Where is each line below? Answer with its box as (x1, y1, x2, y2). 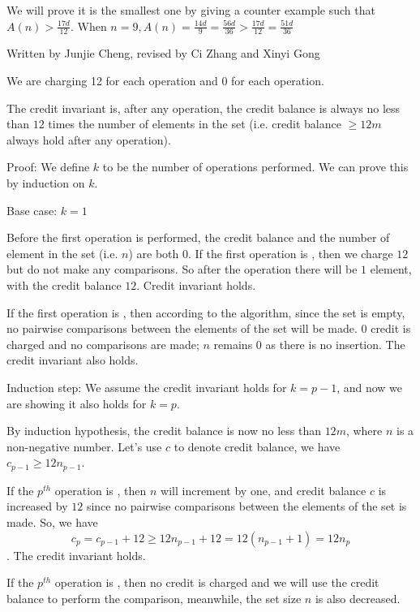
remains (213, 335, 253, 352)
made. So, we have (6, 513, 98, 530)
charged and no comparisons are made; (6, 335, 199, 352)
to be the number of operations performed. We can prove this (102, 158, 409, 175)
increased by (6, 498, 68, 515)
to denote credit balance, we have (174, 437, 341, 455)
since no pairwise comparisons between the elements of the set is (86, 498, 407, 515)
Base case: (6, 201, 58, 218)
